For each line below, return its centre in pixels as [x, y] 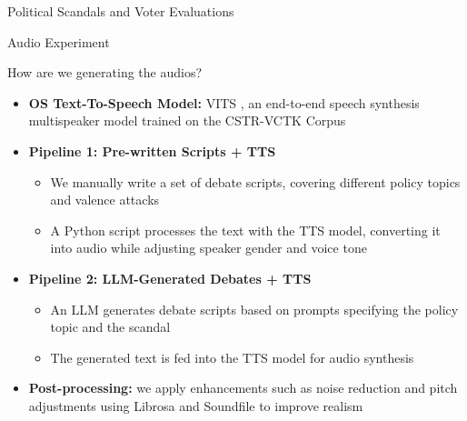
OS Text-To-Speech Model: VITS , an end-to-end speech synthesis [224, 102]
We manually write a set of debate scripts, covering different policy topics [255, 181]
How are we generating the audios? [105, 72]
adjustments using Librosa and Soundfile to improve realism [196, 405]
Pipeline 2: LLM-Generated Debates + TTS [170, 278]
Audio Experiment [59, 41]
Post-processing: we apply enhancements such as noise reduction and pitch [243, 388]
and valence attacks [105, 200]
